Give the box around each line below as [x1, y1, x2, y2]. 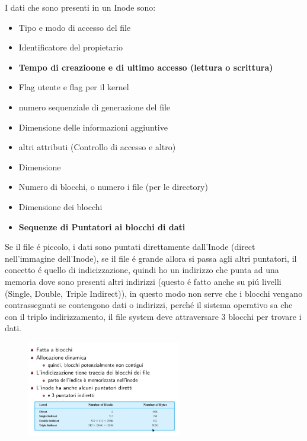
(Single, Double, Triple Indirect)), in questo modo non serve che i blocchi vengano [5, 287, 303, 299]
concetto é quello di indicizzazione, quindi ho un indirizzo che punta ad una [5, 264, 279, 276]
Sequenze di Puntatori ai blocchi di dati [18, 220, 186, 233]
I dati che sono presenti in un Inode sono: [5, 1, 156, 13]
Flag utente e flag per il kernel [18, 81, 129, 93]
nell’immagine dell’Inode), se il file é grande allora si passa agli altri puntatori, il [5, 252, 297, 264]
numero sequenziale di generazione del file [18, 100, 171, 113]
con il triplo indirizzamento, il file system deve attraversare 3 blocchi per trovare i [5, 310, 302, 322]
